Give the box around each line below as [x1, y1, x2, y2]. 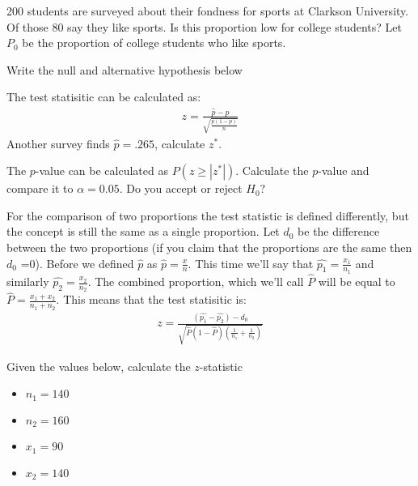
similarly [6, 273, 49, 289]
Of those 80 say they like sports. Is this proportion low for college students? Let [6, 18, 402, 35]
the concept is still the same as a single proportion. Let [6, 223, 280, 240]
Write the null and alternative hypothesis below [6, 61, 243, 78]
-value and [318, 162, 369, 179]
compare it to [6, 180, 74, 197]
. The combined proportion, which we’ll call [87, 273, 304, 289]
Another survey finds [6, 134, 110, 151]
